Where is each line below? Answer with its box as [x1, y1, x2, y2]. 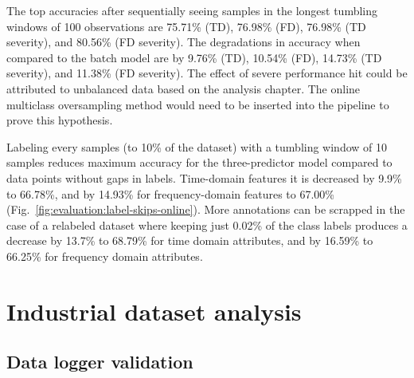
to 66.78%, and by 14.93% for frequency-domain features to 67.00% [6, 185, 335, 202]
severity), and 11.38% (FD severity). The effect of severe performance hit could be [6, 65, 408, 81]
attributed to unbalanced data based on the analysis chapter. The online [6, 80, 361, 96]
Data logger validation [6, 349, 193, 374]
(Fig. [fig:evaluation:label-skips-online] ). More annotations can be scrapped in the [6, 201, 405, 218]
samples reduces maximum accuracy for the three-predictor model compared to [6, 154, 393, 171]
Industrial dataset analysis [6, 294, 302, 327]
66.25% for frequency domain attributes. [6, 247, 203, 264]
